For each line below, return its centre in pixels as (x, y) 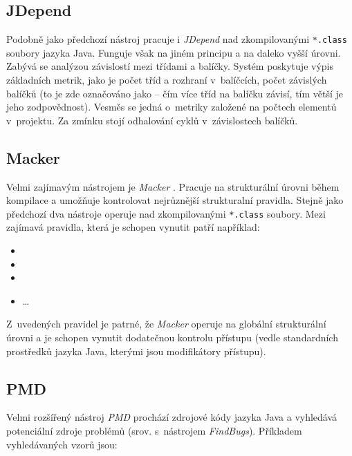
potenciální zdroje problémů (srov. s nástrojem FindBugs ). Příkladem (154, 431)
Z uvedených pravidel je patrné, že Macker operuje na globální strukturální (166, 324)
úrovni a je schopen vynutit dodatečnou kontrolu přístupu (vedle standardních (172, 338)
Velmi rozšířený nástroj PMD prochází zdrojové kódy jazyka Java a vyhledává (172, 417)
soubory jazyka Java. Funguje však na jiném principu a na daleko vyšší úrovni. (174, 52)
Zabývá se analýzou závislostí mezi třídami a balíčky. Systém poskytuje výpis (170, 66)
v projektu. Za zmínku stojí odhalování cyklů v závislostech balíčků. (152, 120)
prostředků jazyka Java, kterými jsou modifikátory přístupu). (136, 351)
